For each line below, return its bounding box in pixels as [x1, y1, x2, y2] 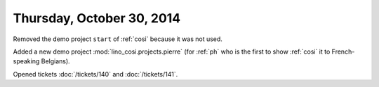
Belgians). [41, 57, 70, 65]
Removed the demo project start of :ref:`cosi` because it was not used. [13, 35, 222, 43]
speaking [13, 57, 40, 65]
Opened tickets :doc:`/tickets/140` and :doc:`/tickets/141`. [13, 70, 178, 78]
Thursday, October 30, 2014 [13, 10, 181, 26]
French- [331, 47, 355, 56]
